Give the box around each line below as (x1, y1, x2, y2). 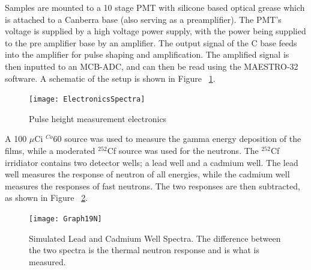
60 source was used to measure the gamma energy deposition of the (53, 132, 301, 145)
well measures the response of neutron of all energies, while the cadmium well (5, 168, 290, 180)
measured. (29, 255, 66, 268)
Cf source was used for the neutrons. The (107, 144, 259, 156)
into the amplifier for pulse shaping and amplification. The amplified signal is (5, 48, 289, 61)
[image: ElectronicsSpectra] (29, 95, 145, 104)
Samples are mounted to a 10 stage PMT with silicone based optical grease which (5, 1, 305, 13)
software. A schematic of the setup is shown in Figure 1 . (5, 72, 216, 84)
